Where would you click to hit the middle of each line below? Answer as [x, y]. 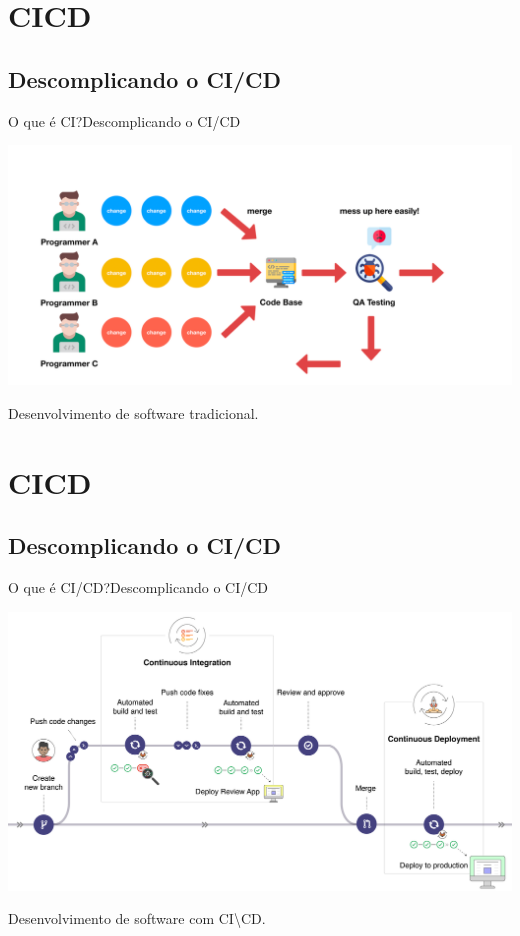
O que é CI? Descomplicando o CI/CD [124, 120]
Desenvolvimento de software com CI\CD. [137, 918]
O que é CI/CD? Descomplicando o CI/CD [138, 587]
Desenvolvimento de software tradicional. [133, 412]
